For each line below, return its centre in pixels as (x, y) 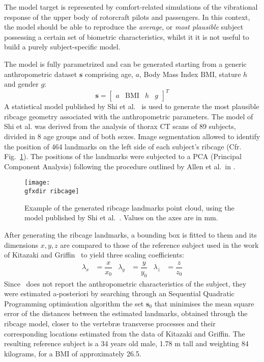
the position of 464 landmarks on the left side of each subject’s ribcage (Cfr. (123, 146)
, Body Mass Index (169, 74)
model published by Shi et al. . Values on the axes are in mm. (121, 217)
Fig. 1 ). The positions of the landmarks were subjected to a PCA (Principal (123, 156)
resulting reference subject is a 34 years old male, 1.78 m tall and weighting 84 (126, 343)
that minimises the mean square (204, 303)
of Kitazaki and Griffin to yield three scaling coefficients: (94, 255)
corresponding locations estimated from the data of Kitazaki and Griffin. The (125, 333)
